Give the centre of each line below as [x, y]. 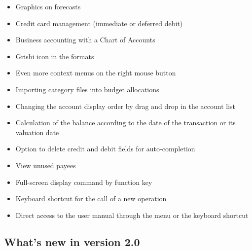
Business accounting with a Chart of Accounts [85, 40]
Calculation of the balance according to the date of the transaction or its [126, 123]
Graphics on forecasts [48, 6]
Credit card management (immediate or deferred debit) [99, 23]
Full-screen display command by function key [84, 182]
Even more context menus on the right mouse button [96, 73]
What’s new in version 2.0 [72, 241]
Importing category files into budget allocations [87, 89]
